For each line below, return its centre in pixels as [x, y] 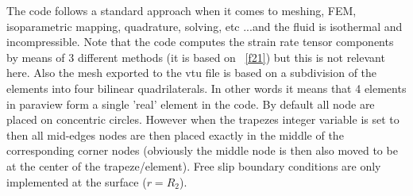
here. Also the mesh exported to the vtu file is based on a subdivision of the [192, 73]
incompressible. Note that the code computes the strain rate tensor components [200, 42]
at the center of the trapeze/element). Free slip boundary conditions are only [194, 165]
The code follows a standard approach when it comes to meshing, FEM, [181, 10]
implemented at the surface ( [77, 181]
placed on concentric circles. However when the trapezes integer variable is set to [203, 119]
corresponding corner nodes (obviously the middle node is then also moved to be [202, 150]
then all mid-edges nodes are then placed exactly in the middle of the [175, 135]
